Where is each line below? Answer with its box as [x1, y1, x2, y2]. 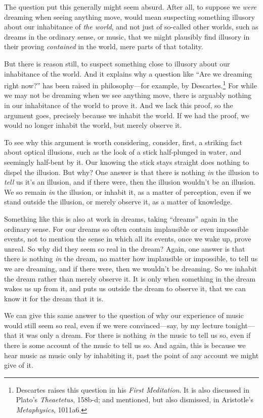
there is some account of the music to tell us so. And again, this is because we [4, 340, 246, 351]
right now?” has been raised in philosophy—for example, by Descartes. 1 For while [4, 79, 257, 90]
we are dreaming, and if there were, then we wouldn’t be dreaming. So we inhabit [4, 263, 257, 273]
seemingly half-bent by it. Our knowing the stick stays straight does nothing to [4, 156, 249, 167]
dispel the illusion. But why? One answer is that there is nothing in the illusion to [4, 166, 259, 177]
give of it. [4, 360, 33, 370]
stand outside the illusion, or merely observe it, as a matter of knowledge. [4, 196, 232, 207]
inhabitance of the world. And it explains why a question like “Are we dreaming [4, 68, 252, 79]
